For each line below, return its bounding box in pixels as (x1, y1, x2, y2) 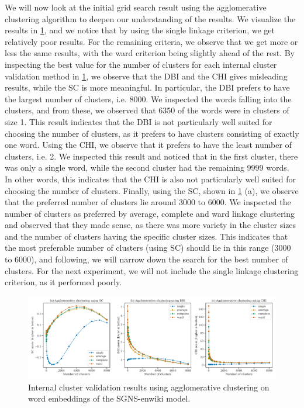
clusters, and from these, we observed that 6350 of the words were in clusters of (5, 104, 289, 116)
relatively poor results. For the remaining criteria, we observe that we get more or (5, 35, 298, 47)
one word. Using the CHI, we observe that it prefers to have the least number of (5, 139, 292, 151)
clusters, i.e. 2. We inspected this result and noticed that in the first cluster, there (5, 150, 298, 162)
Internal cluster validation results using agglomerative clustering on (28, 381, 270, 393)
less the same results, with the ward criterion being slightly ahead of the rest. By (5, 47, 295, 59)
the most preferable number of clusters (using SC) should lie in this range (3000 (5, 241, 291, 254)
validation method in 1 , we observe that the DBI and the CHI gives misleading (5, 70, 288, 82)
